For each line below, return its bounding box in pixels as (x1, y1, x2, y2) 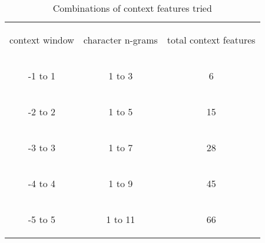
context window (9, 33, 74, 46)
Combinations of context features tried (52, 1, 212, 15)
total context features (167, 33, 256, 46)
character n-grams (83, 33, 158, 46)
